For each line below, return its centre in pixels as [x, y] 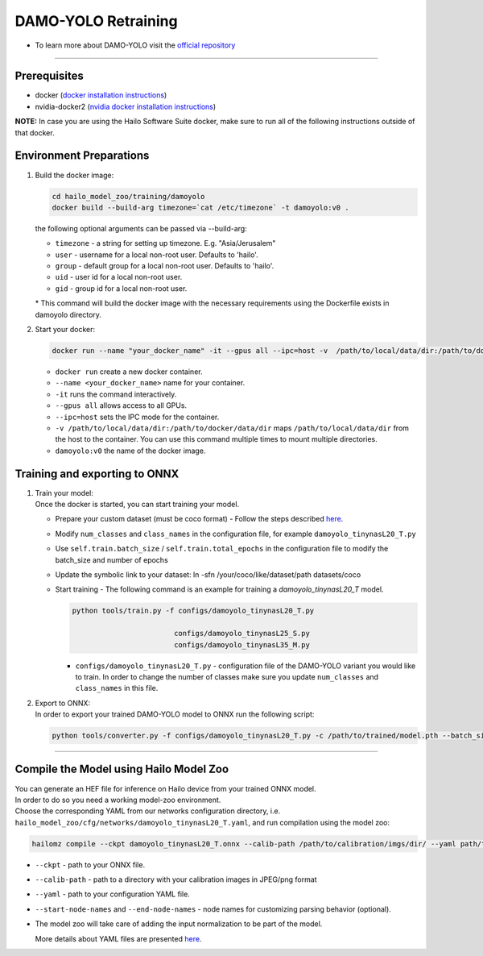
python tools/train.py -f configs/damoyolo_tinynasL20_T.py [193, 611]
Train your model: [64, 493]
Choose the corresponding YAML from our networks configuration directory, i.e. [148, 811]
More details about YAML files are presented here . [118, 938]
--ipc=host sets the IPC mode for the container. [137, 417]
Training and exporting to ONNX [97, 474]
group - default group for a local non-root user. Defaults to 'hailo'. [165, 266]
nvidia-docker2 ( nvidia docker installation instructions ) [126, 106]
